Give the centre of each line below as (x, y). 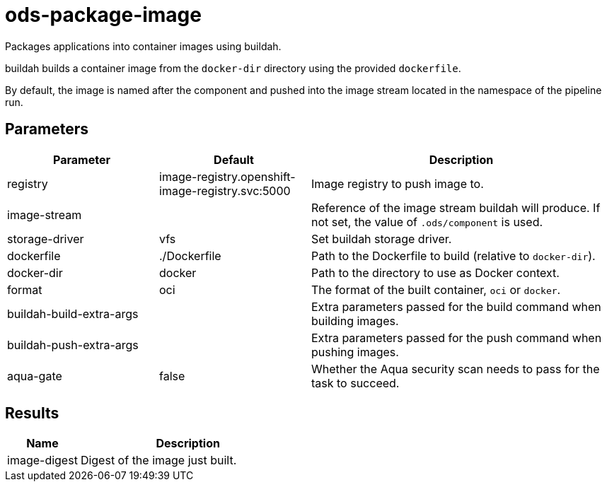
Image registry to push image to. (398, 183)
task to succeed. (355, 383)
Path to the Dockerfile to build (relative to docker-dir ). (453, 256)
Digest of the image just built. (158, 460)
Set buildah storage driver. (382, 239)
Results (32, 413)
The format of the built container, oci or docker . (436, 289)
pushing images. (355, 352)
